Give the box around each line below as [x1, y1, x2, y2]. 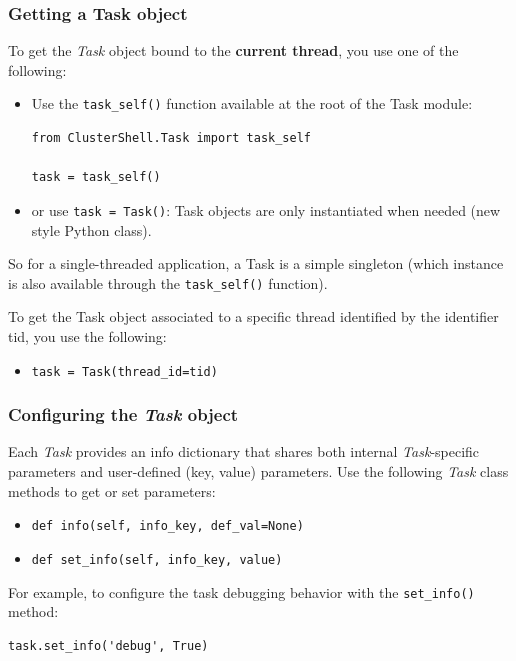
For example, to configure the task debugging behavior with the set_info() [8, 581, 475, 602]
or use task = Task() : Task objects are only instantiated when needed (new [31, 199, 501, 220]
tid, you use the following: [8, 325, 167, 346]
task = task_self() [31, 170, 161, 185]
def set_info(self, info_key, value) [31, 552, 283, 567]
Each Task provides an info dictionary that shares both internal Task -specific [8, 441, 480, 462]
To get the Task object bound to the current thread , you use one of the [8, 40, 459, 61]
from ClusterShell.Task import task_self [31, 131, 311, 146]
